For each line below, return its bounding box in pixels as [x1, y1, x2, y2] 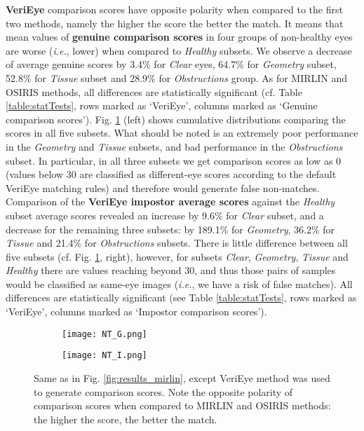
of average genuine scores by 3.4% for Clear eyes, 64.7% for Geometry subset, [6, 57, 337, 71]
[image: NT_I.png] [62, 350, 147, 361]
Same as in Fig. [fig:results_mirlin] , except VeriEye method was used [34, 370, 330, 385]
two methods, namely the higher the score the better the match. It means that [6, 15, 344, 30]
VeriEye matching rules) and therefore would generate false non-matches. [6, 180, 320, 195]
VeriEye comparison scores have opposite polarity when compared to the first [6, 2, 343, 16]
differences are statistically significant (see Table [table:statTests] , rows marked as [6, 290, 357, 305]
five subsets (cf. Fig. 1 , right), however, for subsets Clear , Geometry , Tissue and [6, 249, 349, 264]
